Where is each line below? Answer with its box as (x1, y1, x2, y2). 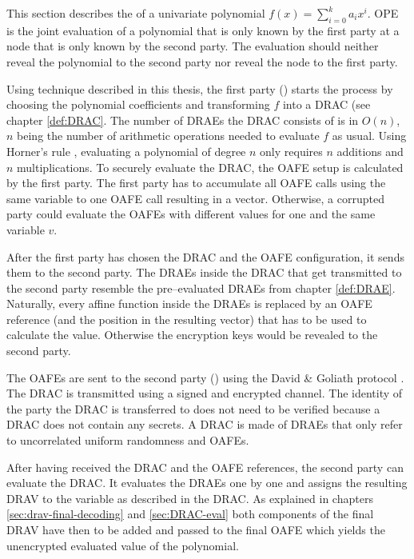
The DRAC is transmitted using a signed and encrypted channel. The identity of (6, 385, 403, 401)
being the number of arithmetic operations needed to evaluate (17, 127, 320, 144)
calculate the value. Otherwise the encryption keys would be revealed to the (6, 326, 378, 343)
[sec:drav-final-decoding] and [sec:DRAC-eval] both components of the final (6, 505, 374, 522)
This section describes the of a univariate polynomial (6, 5, 265, 21)
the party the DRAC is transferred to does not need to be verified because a (6, 400, 380, 417)
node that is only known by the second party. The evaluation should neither (6, 38, 379, 54)
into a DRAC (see (282, 96, 371, 113)
